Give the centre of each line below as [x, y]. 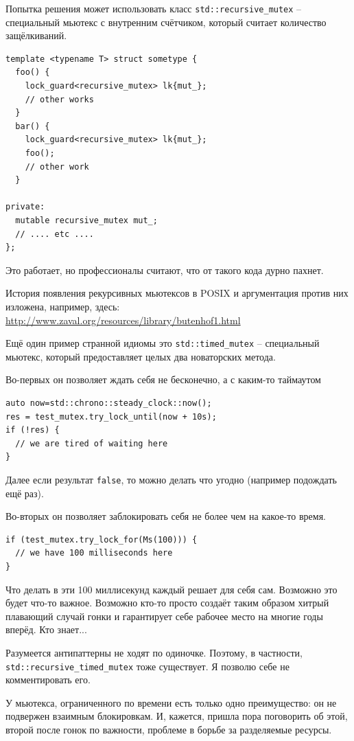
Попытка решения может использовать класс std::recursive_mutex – [154, 8]
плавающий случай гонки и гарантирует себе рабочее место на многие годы [164, 616]
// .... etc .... [55, 234]
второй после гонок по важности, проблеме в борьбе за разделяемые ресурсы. [169, 729]
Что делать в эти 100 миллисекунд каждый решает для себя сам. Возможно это [172, 589]
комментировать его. [48, 680]
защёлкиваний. [36, 35]
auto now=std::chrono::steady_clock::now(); [109, 403]
